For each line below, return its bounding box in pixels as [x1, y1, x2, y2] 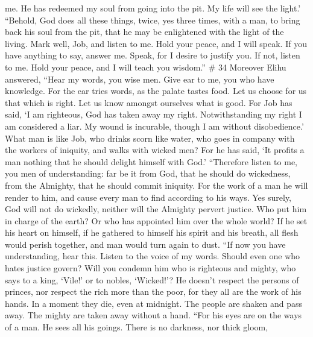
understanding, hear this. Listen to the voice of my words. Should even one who [5, 250, 300, 262]
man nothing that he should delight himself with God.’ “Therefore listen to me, [5, 155, 297, 168]
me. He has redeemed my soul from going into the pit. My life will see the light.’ [5, 2, 301, 14]
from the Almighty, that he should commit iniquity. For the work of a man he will [5, 178, 308, 191]
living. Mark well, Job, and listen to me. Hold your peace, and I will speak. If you [5, 37, 307, 49]
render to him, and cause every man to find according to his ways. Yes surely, [5, 191, 292, 203]
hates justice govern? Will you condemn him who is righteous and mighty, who [5, 262, 296, 274]
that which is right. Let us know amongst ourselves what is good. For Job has [5, 96, 292, 109]
